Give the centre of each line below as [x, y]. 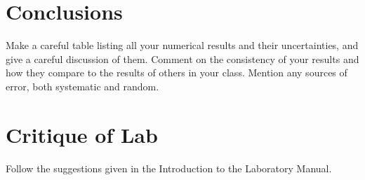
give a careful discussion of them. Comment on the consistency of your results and [182, 58]
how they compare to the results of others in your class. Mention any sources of [177, 72]
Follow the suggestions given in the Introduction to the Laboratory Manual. [169, 168]
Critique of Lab [82, 134]
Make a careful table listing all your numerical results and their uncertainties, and [182, 45]
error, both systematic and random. [82, 86]
